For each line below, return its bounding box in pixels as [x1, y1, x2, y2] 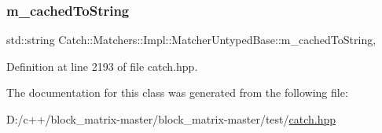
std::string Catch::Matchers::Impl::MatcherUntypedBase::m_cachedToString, [6, 31, 376, 48]
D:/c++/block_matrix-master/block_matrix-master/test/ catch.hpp [6, 111, 336, 127]
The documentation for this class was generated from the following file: [6, 84, 348, 101]
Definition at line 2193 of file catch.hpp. [6, 57, 198, 74]
